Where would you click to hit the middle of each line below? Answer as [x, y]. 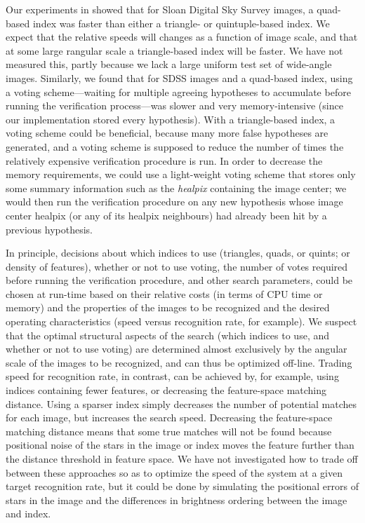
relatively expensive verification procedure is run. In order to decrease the [164, 160]
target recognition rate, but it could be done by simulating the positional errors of [182, 486]
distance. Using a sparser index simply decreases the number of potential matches [181, 403]
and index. [28, 514]
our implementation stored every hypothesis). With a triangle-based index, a [171, 119]
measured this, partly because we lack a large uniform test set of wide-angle [169, 64]
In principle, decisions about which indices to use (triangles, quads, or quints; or [178, 253]
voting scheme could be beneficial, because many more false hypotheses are [167, 133]
